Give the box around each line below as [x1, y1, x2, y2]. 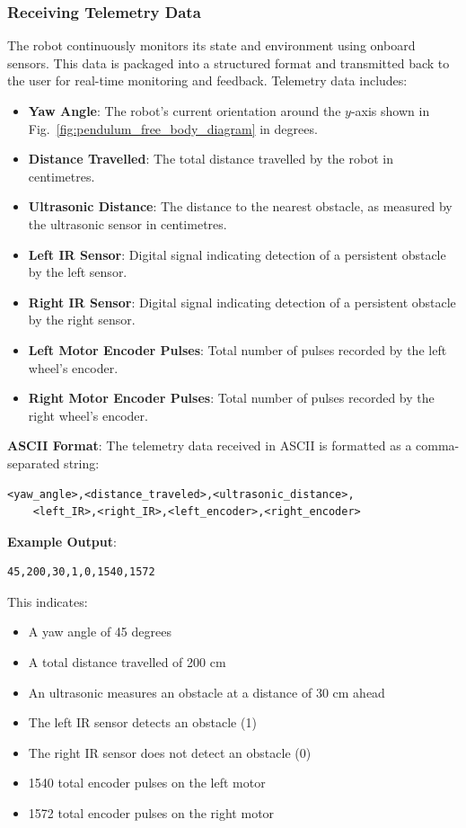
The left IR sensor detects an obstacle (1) [28, 713, 257, 732]
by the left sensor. [28, 263, 127, 281]
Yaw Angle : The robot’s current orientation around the [28, 102, 341, 120]
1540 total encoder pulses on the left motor [28, 773, 266, 792]
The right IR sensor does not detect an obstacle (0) [28, 743, 312, 761]
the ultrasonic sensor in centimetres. [28, 214, 227, 233]
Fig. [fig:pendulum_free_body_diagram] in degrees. [28, 119, 318, 138]
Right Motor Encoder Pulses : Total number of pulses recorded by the [28, 388, 435, 407]
